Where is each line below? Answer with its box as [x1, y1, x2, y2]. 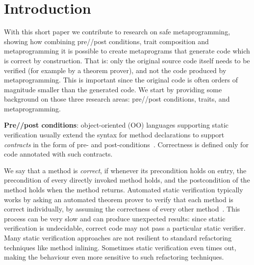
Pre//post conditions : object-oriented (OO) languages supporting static [4, 120, 229, 130]
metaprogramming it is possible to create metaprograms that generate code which [4, 46, 250, 56]
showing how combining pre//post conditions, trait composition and [4, 36, 209, 46]
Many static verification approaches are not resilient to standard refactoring [4, 233, 232, 242]
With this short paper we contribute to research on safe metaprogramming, [4, 26, 230, 37]
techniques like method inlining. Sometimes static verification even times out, [4, 242, 236, 252]
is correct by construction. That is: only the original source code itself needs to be [4, 55, 250, 65]
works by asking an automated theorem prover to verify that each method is [4, 194, 233, 204]
